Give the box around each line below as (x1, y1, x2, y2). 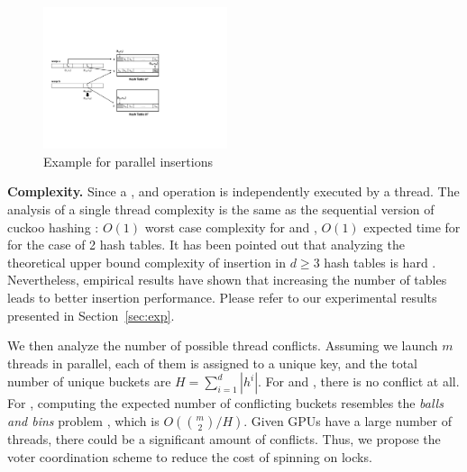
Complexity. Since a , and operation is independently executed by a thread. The (7, 182, 460, 201)
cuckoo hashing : (7, 217, 99, 236)
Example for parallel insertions (43, 151, 213, 170)
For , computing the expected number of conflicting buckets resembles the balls (7, 394, 444, 413)
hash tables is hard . (324, 252, 436, 271)
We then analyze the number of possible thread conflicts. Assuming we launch (7, 336, 438, 355)
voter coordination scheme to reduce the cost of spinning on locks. (7, 447, 372, 466)
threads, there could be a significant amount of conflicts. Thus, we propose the (7, 429, 441, 448)
